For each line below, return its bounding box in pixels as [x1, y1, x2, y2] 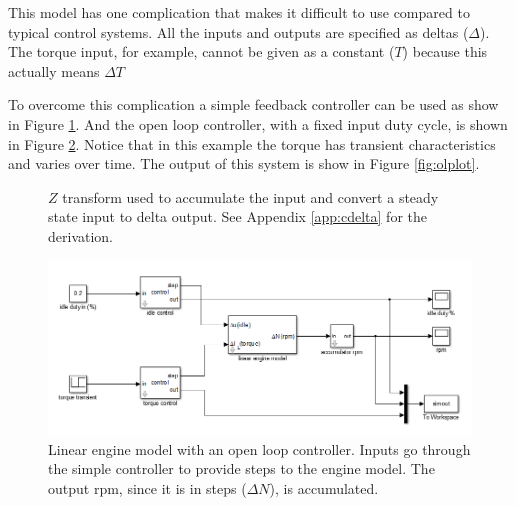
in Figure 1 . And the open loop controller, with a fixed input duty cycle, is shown [8, 113, 508, 134]
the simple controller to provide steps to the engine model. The [48, 458, 435, 479]
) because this [402, 41, 488, 62]
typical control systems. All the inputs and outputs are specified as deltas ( [8, 21, 469, 42]
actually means [8, 60, 100, 81]
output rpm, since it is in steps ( [48, 478, 247, 499]
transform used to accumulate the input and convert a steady [62, 186, 439, 207]
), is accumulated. [269, 478, 379, 499]
